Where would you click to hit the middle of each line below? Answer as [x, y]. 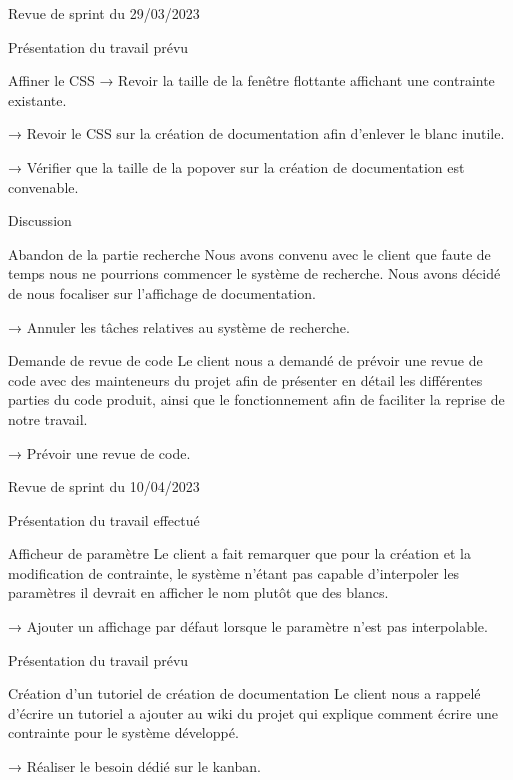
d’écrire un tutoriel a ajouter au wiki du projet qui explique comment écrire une [253, 712]
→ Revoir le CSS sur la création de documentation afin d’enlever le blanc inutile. [256, 133]
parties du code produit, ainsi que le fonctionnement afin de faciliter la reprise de [256, 399]
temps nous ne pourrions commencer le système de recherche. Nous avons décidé [254, 273]
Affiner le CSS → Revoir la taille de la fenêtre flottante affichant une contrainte [251, 80]
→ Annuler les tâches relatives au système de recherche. [179, 326]
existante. [37, 99]
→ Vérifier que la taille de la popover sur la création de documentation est [236, 166]
